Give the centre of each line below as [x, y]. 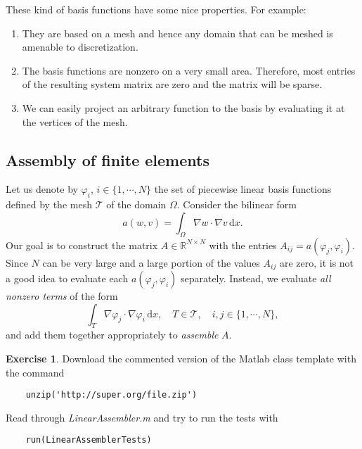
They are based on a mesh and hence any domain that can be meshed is [177, 33]
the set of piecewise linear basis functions [243, 189]
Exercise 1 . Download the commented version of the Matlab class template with [181, 358]
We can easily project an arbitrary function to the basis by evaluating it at [183, 107]
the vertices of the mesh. [75, 121]
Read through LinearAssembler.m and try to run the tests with [142, 417]
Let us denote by [42, 189]
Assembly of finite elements [108, 159]
